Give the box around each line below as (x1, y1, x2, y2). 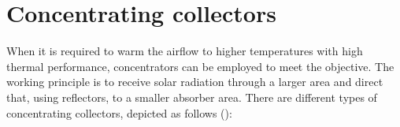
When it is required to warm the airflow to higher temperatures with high (6, 43, 363, 59)
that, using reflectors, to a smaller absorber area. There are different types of (6, 88, 377, 105)
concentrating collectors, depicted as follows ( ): (6, 104, 232, 121)
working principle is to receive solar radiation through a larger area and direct (6, 73, 383, 90)
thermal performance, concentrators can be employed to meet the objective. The (6, 58, 394, 74)
